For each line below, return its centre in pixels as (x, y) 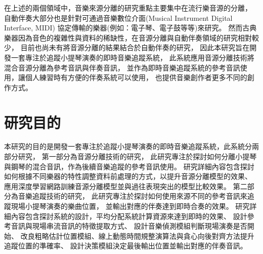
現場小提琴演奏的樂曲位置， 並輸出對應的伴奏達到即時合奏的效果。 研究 (130, 206)
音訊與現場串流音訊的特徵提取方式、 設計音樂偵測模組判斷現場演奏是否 (129, 226)
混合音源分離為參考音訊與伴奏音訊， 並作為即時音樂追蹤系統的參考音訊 (122, 67)
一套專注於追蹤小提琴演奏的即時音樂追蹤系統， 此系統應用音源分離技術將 (133, 57)
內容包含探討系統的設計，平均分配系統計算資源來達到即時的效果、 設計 (129, 216)
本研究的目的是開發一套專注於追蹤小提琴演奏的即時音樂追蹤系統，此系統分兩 (131, 146)
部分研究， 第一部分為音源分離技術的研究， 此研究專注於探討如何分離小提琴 (130, 156)
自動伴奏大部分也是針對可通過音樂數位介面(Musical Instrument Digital (118, 17)
